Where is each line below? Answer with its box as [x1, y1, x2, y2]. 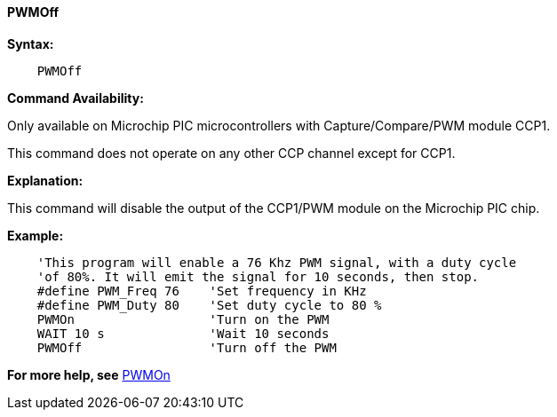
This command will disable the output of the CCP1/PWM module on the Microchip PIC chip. [7, 200, 540, 216]
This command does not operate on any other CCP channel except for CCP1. [7, 145, 456, 161]
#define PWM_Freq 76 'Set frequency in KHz [36, 283, 367, 298]
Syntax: [7, 35, 54, 51]
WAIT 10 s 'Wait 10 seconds [36, 326, 330, 341]
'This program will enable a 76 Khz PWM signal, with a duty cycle [36, 255, 517, 270]
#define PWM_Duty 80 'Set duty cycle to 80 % [36, 297, 382, 312]
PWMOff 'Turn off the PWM [36, 340, 337, 355]
